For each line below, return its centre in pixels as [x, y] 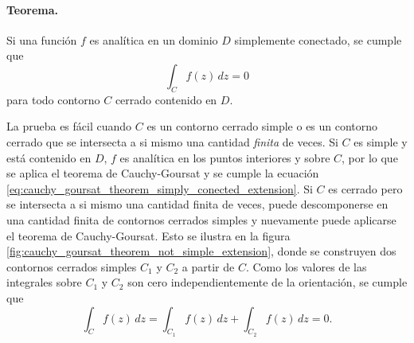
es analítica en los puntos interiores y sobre [225, 157]
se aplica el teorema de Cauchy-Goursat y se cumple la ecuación [163, 173]
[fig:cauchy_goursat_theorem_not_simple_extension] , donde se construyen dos [201, 251]
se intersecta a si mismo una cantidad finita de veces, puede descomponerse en [197, 204]
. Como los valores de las [306, 266]
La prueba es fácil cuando [69, 126]
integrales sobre [44, 282]
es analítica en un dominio [154, 39]
